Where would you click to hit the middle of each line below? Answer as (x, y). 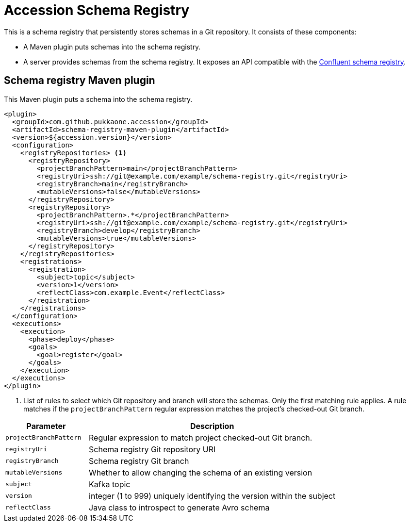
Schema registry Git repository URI (152, 449)
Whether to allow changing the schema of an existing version (201, 472)
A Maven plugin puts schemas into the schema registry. (112, 47)
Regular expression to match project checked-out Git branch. (201, 437)
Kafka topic (110, 484)
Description (212, 426)
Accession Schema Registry (97, 10)
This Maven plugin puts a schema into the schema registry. (98, 99)
